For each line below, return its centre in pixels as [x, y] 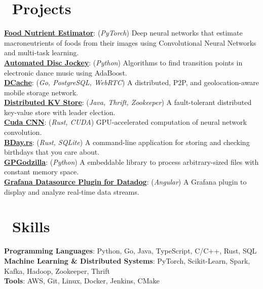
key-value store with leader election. [60, 112]
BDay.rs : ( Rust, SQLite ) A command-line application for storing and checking [127, 142]
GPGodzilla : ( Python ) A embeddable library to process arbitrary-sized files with [131, 161]
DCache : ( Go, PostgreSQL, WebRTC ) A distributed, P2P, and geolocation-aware [131, 82]
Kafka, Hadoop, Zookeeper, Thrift [57, 270]
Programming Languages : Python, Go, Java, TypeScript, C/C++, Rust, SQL [130, 251]
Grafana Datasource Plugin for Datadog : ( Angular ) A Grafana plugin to [125, 182]
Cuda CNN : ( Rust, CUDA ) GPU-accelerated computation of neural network [125, 122]
